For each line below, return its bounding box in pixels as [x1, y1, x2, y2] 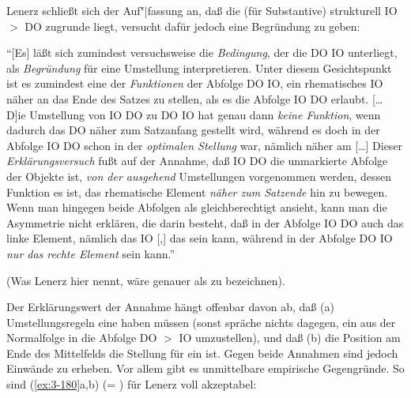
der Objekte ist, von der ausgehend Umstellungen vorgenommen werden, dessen [6, 167, 392, 184]
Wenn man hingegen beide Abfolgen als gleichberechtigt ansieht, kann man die [6, 199, 387, 216]
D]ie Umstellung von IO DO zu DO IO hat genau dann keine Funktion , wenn [6, 106, 381, 122]
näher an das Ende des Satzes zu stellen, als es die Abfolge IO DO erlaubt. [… [6, 90, 383, 107]
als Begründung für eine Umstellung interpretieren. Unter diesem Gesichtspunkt [6, 59, 392, 76]
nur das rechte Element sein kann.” [6, 245, 175, 261]
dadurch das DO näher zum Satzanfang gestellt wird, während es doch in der [6, 122, 380, 138]
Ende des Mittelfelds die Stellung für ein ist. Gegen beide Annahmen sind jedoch [6, 344, 398, 361]
